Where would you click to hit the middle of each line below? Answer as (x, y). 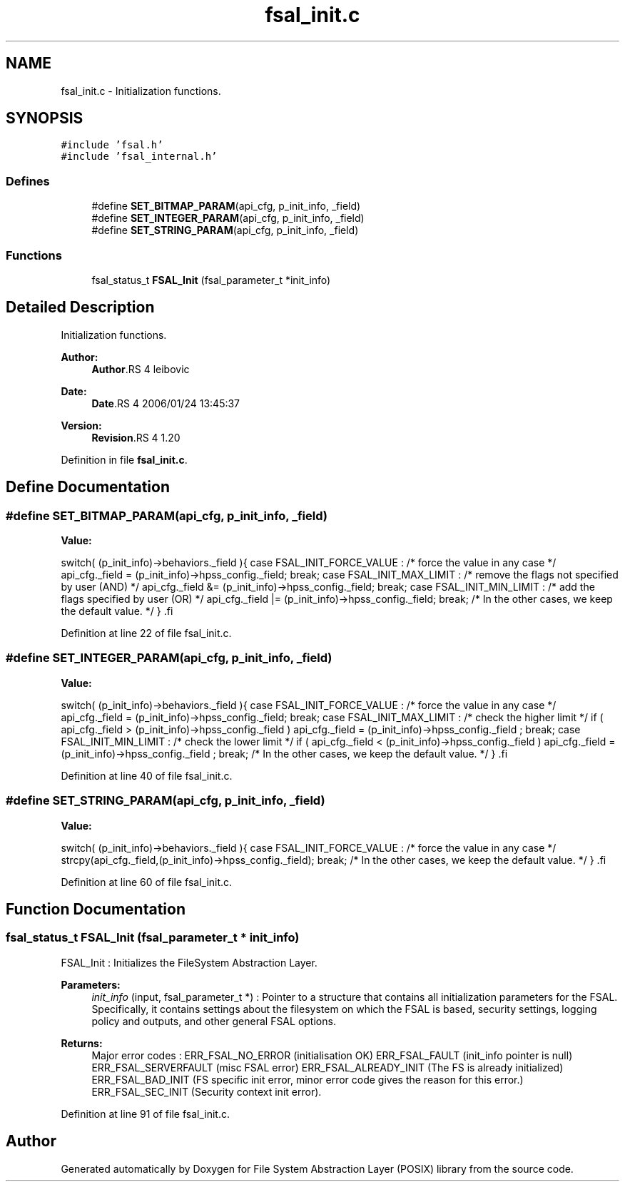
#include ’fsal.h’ (112, 145)
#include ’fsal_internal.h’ (139, 157)
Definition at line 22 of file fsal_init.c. (146, 633)
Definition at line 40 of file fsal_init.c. (147, 775)
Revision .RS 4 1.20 (136, 437)
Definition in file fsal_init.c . (124, 459)
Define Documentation (88, 487)
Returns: (82, 1043)
